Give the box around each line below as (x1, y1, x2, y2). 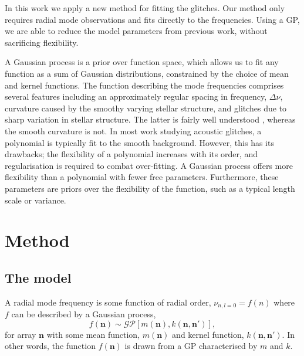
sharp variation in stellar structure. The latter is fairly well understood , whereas (5, 113, 296, 126)
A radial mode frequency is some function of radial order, (5, 296, 211, 308)
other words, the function (5, 340, 96, 352)
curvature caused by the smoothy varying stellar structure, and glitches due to (5, 101, 287, 114)
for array (5, 328, 36, 340)
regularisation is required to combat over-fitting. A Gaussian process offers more (5, 159, 293, 171)
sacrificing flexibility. (5, 36, 79, 48)
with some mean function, (46, 328, 140, 340)
